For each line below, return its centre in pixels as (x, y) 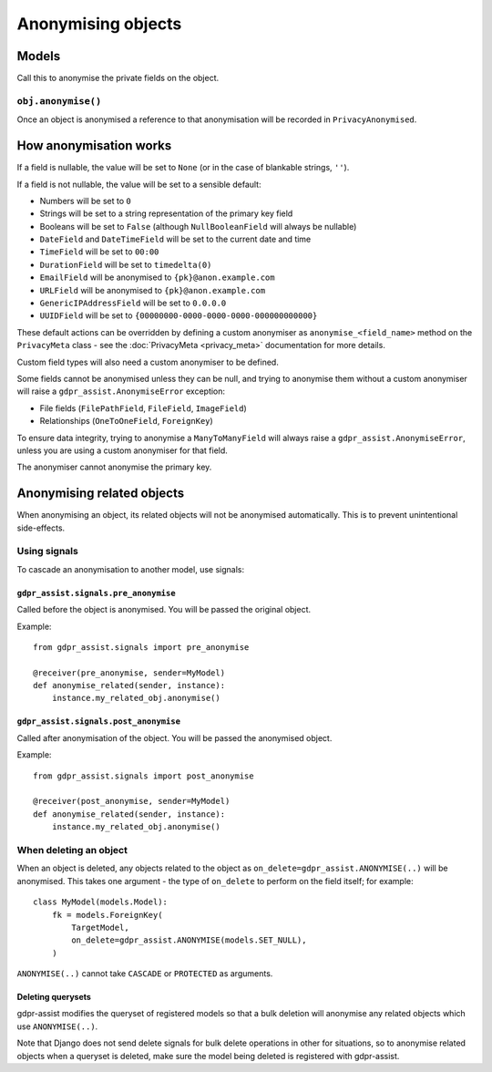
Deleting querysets (54, 997)
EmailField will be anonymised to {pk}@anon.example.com (157, 277)
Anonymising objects (99, 24)
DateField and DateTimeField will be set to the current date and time (175, 239)
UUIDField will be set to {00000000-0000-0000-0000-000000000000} (179, 315)
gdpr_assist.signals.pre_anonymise (97, 593)
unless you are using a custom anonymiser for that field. (122, 450)
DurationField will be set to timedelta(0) (126, 264)
